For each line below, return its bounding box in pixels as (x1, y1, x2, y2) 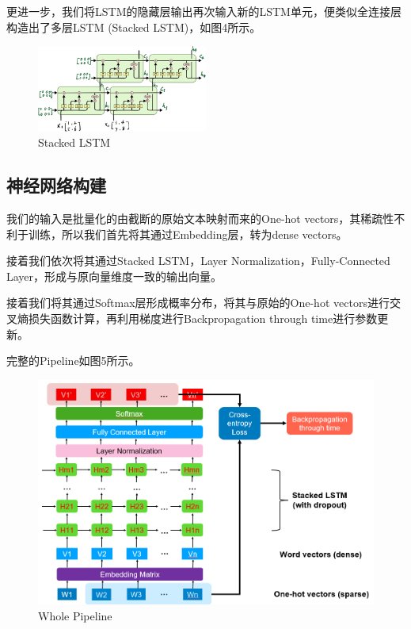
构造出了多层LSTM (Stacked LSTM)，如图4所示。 (6, 18, 261, 35)
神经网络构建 (6, 173, 106, 198)
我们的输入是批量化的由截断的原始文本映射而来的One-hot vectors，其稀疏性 (6, 209, 394, 226)
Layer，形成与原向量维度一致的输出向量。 (6, 267, 223, 284)
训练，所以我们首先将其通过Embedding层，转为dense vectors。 (28, 225, 348, 242)
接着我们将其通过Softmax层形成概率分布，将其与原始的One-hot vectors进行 (6, 294, 390, 311)
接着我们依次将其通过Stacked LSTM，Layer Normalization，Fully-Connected (6, 252, 390, 269)
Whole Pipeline (38, 607, 112, 623)
